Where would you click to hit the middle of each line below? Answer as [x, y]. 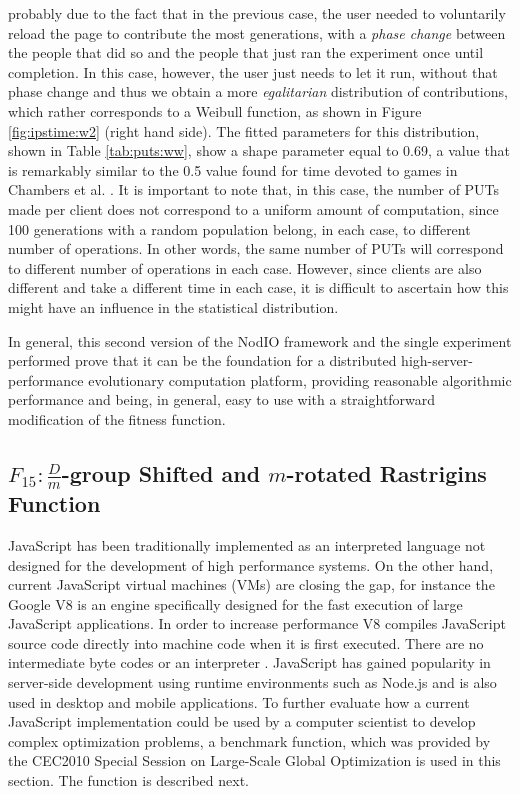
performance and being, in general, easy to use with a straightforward [222, 399]
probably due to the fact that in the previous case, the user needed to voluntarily [257, 13]
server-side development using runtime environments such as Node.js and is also [252, 682]
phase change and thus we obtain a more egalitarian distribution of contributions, [258, 91]
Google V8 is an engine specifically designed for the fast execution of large [235, 603]
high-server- [437, 360]
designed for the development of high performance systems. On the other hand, [251, 564]
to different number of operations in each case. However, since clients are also [245, 267]
